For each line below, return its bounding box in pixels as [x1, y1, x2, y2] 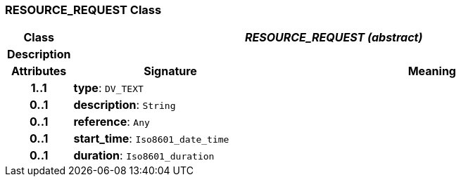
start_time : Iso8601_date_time [73, 131, 229, 146]
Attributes [11, 64, 67, 79]
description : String [73, 98, 176, 112]
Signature [144, 64, 197, 79]
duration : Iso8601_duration [73, 148, 215, 163]
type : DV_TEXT [73, 81, 144, 96]
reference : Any [73, 115, 150, 129]
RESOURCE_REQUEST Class [5, 3, 162, 17]
